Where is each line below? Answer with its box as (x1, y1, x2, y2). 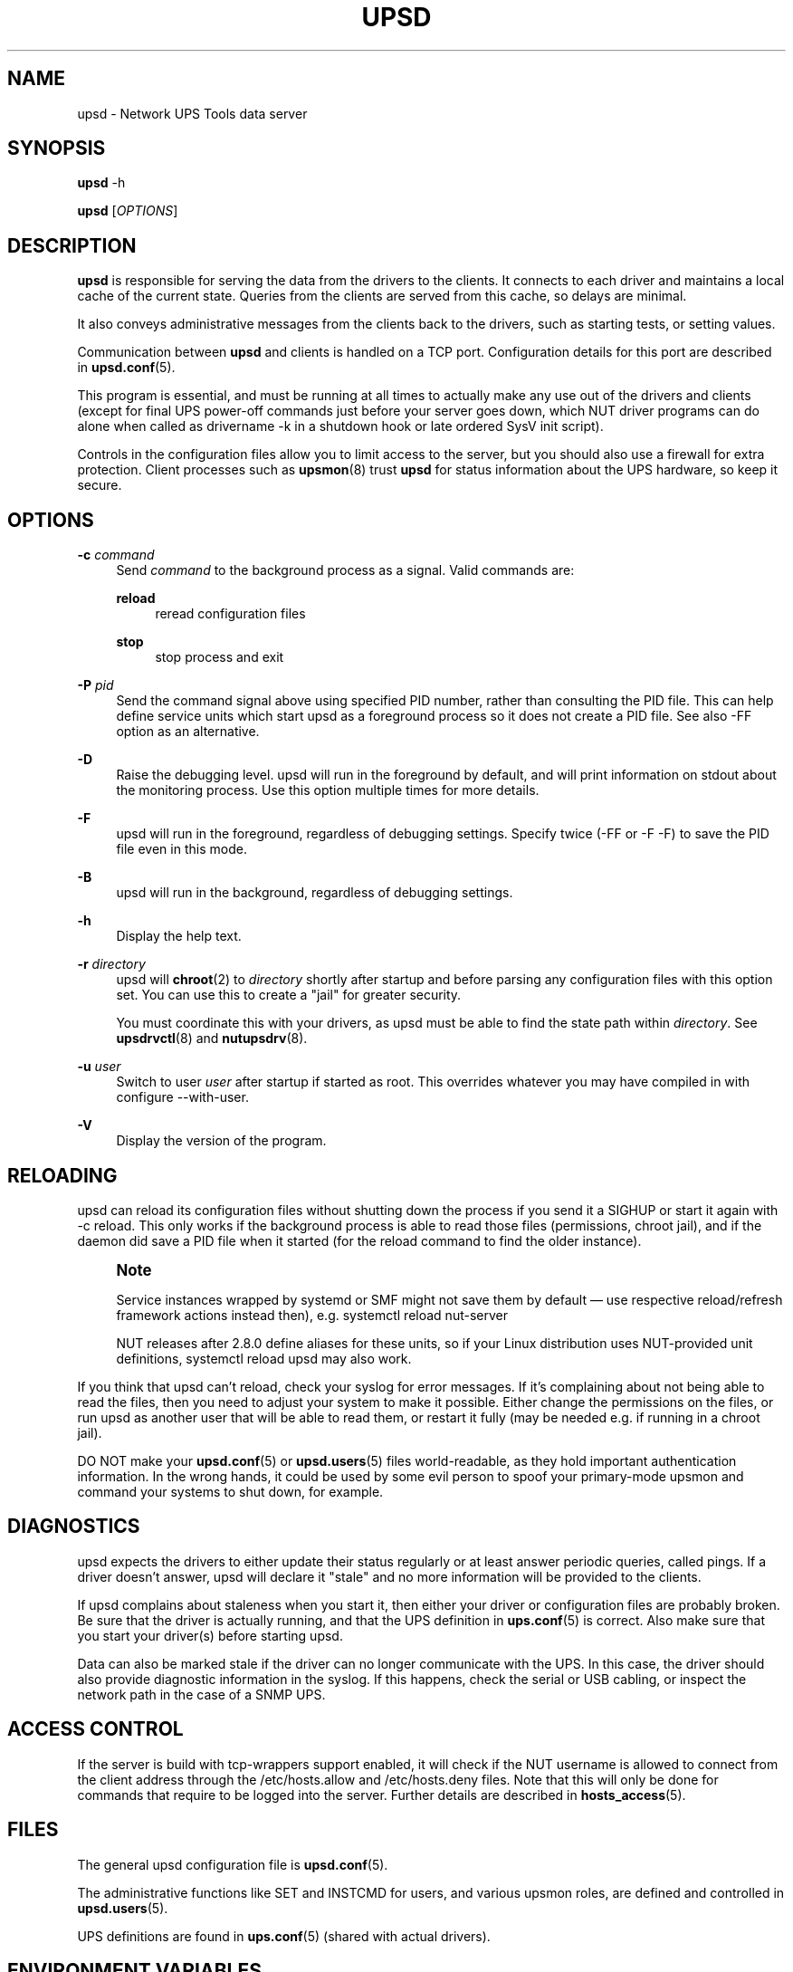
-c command (77, 547, 155, 563)
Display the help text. (116, 928, 242, 944)
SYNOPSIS (7, 137, 106, 160)
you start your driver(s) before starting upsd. (77, 1627, 343, 1643)
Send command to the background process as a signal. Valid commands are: (116, 562, 575, 579)
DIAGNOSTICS (7, 1515, 140, 1538)
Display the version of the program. (116, 1133, 327, 1149)
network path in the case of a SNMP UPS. (77, 1686, 326, 1702)
